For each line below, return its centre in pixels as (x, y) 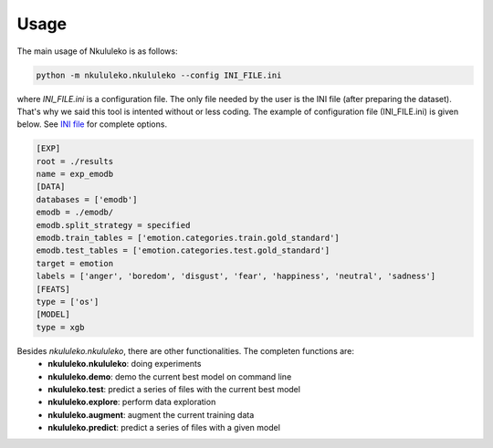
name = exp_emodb (75, 174)
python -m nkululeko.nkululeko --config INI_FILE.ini (159, 75)
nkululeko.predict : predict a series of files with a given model (164, 428)
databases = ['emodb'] (87, 199)
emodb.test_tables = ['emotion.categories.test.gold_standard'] (183, 250)
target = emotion (75, 263)
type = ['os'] (68, 302)
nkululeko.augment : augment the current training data (151, 414)
